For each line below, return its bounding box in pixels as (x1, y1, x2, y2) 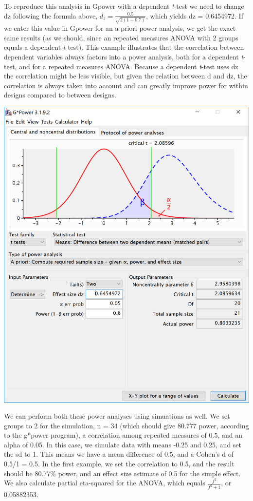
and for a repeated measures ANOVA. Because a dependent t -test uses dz (19, 61, 238, 71)
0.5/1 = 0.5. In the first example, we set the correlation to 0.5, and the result (4, 459, 235, 469)
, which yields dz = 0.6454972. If (145, 10, 243, 20)
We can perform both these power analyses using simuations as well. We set (4, 411, 230, 421)
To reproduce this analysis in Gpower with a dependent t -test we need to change (4, 1, 244, 11)
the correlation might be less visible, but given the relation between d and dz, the (4, 71, 247, 81)
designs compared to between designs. (4, 90, 116, 100)
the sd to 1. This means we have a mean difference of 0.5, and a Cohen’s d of (4, 449, 234, 459)
